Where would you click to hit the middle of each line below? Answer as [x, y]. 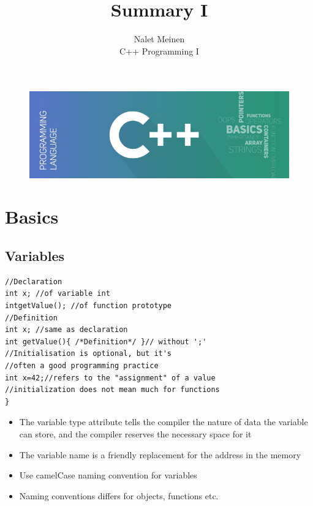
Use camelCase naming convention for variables [108, 475]
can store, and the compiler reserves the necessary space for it [135, 433]
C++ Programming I [159, 51]
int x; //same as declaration [66, 330]
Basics [32, 217]
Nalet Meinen [159, 39]
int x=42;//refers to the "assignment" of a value [110, 378]
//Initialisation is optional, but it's [89, 354]
